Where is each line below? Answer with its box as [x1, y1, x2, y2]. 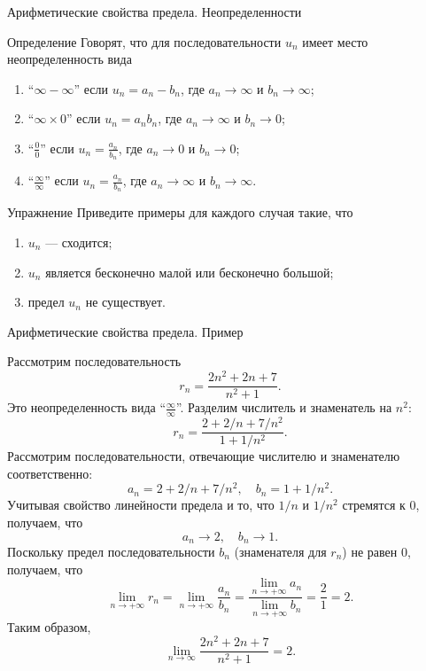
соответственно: [7, 464, 93, 482]
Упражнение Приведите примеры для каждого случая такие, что [7, 203, 353, 222]
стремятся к [342, 495, 406, 514]
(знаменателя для [234, 542, 327, 561]
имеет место [302, 32, 368, 51]
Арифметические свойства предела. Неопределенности [7, 3, 302, 20]
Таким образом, [7, 617, 91, 636]
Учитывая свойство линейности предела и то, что [7, 495, 275, 514]
